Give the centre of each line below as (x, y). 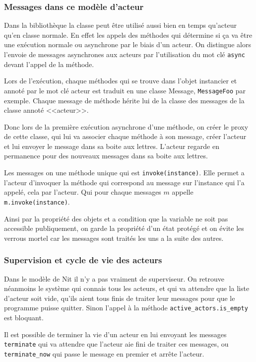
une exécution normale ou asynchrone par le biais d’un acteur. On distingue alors (128, 44)
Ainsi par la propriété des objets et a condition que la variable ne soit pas (116, 218)
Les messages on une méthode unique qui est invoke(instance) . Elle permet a (124, 173)
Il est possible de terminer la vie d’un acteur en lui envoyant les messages (115, 334)
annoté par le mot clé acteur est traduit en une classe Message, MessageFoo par (125, 90)
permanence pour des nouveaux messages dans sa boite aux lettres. (106, 156)
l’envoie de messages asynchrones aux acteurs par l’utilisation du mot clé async (125, 54)
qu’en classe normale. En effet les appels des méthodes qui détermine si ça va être (128, 35)
